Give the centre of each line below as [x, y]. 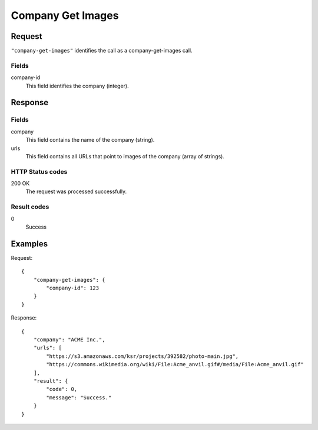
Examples [29, 244]
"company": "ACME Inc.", [69, 340]
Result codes [30, 207]
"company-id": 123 [73, 288]
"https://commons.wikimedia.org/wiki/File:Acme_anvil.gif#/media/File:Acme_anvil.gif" [175, 364]
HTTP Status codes [39, 171]
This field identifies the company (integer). [77, 86]
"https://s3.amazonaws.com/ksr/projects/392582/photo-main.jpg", [143, 356]
